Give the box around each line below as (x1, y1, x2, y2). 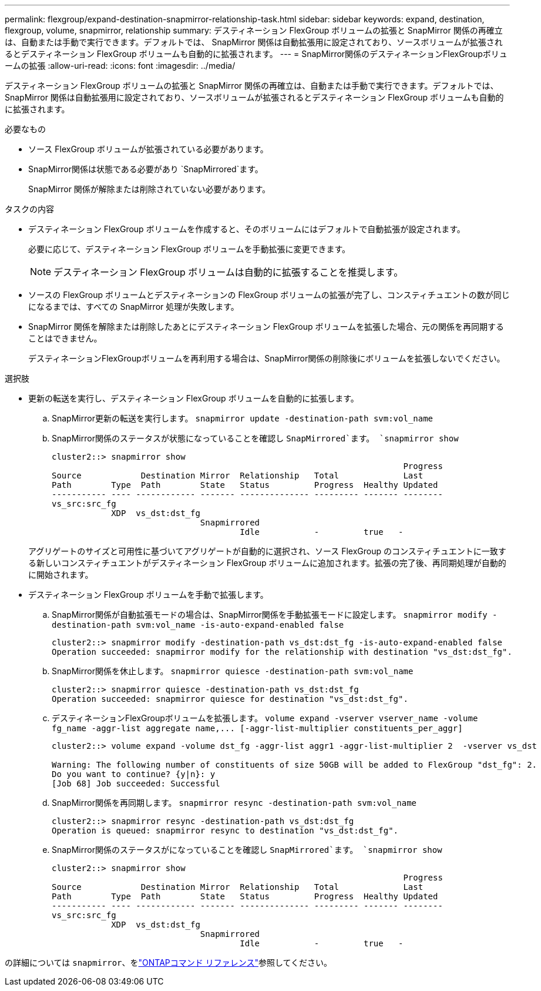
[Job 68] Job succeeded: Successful (52, 779, 220, 788)
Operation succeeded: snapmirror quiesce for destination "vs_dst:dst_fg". (52, 694, 408, 704)
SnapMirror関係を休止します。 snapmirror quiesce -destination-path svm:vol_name (52, 666, 414, 676)
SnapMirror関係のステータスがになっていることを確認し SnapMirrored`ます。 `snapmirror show (52, 845, 442, 855)
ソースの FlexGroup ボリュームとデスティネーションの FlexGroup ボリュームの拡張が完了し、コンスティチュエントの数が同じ (28, 290, 510, 300)
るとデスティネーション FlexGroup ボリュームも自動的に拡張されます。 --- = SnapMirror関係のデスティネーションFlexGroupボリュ (5, 49, 508, 59)
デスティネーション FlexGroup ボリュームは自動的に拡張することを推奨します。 (53, 266, 404, 278)
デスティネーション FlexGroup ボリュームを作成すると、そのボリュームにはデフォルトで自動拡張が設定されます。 (28, 224, 465, 234)
